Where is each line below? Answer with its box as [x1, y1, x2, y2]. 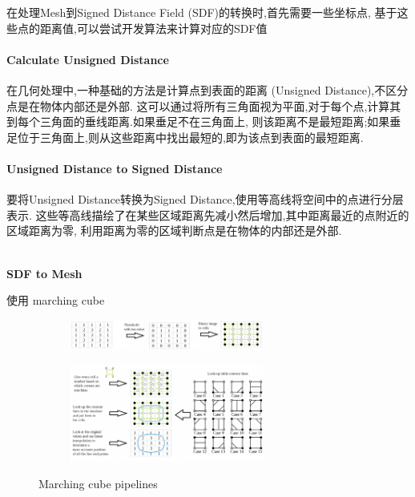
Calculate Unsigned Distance [6, 51, 169, 67]
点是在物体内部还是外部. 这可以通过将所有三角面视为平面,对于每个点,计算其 [6, 97, 401, 114]
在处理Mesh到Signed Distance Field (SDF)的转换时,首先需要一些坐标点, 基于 [6, 4, 397, 20]
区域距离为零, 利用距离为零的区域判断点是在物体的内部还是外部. [6, 222, 342, 239]
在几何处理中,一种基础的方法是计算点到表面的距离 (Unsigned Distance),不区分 [6, 81, 409, 98]
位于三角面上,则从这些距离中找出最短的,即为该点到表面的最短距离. [17, 128, 364, 145]
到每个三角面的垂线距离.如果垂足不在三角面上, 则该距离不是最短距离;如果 [6, 113, 390, 130]
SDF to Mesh [6, 265, 83, 281]
